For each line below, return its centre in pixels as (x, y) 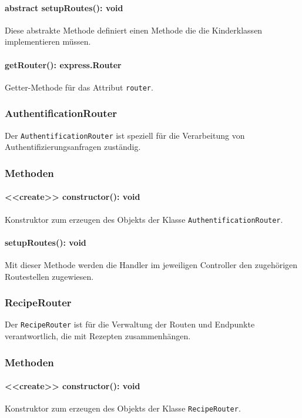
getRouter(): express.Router (63, 64)
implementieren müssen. (48, 41)
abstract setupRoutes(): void (64, 7)
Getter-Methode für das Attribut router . (79, 87)
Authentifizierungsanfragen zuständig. (73, 147)
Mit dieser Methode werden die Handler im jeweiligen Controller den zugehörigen (151, 265)
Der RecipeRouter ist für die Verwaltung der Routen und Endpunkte (130, 324)
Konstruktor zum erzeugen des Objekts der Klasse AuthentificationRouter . (144, 219)
